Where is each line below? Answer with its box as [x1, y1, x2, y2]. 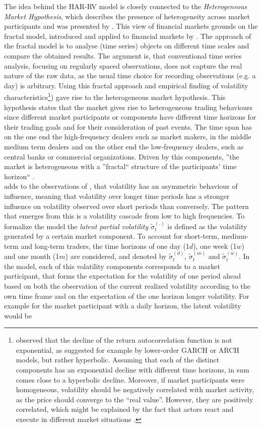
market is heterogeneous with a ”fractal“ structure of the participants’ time [4, 161, 237, 172]
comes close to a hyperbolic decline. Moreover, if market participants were [16, 374, 245, 385]
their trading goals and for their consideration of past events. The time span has [4, 121, 252, 132]
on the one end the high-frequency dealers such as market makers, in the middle [4, 131, 251, 142]
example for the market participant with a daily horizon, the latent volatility [4, 300, 241, 311]
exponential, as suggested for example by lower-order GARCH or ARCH [16, 344, 239, 355]
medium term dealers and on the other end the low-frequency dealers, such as [4, 141, 244, 151]
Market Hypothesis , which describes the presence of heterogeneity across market [4, 11, 250, 21]
